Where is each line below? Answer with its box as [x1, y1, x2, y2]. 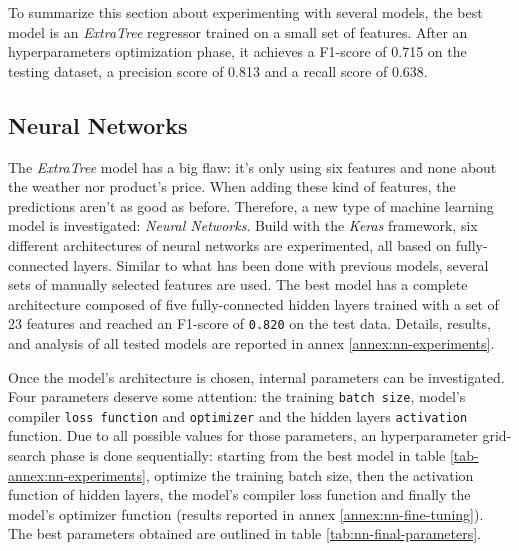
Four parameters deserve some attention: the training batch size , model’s [8, 386, 466, 407]
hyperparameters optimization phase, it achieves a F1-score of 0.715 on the [8, 41, 467, 62]
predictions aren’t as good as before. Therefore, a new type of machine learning [8, 195, 494, 216]
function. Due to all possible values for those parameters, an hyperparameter [8, 425, 478, 446]
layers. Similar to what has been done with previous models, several [73, 254, 489, 275]
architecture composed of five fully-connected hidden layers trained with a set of [8, 293, 499, 314]
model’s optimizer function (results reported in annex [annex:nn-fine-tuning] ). [8, 503, 484, 524]
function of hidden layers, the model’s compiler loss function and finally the [8, 484, 471, 505]
